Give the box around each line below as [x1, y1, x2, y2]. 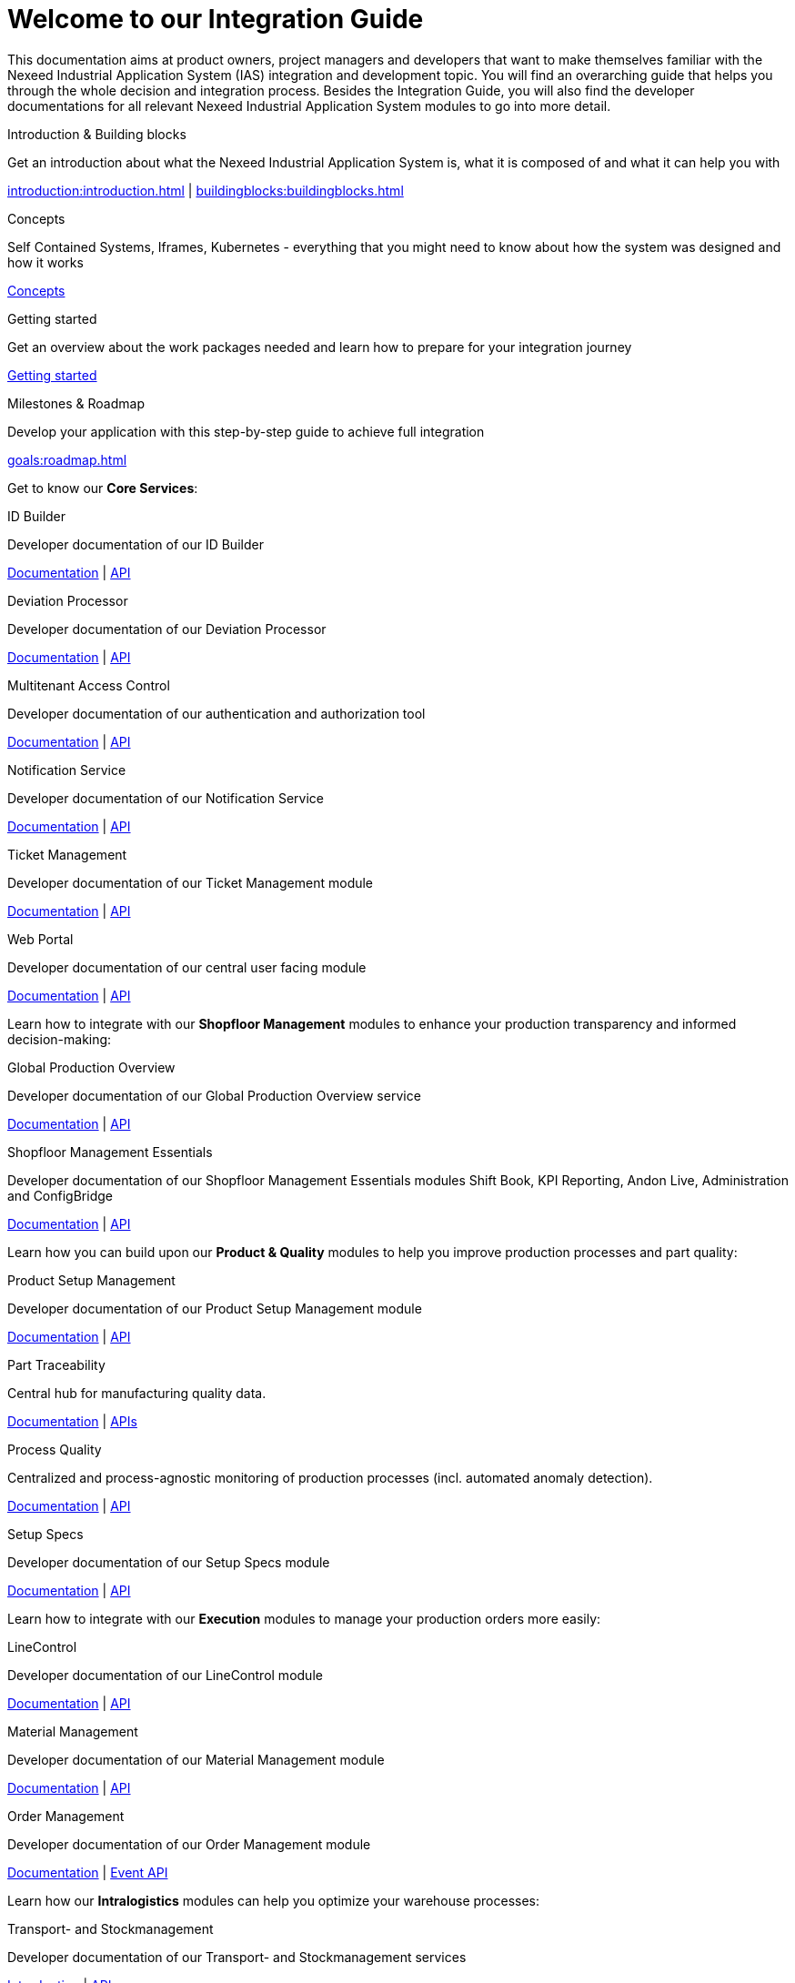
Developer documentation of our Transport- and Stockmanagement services [7, 1948, 467, 1965]
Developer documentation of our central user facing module [7, 959, 367, 975]
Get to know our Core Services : [7, 479, 198, 496]
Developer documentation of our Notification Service [7, 790, 325, 806]
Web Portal [7, 931, 74, 947]
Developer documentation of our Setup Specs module [7, 1554, 330, 1570]
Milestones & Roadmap [7, 395, 145, 411]
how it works [7, 254, 84, 270]
